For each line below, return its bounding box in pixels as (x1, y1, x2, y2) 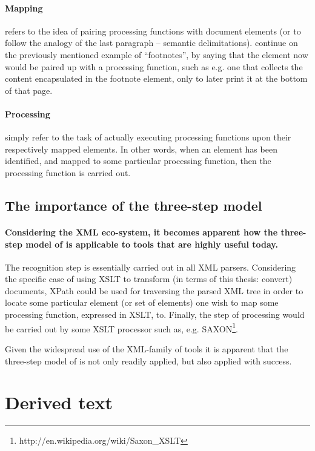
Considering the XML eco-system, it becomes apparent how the (5, 225, 278, 238)
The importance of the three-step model (5, 196, 262, 214)
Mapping (5, 1, 43, 14)
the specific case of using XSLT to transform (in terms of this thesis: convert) (5, 272, 293, 285)
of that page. (5, 84, 53, 96)
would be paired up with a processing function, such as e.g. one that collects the (5, 60, 303, 73)
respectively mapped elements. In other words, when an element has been (5, 142, 277, 155)
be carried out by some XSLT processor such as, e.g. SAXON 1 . (5, 320, 238, 335)
